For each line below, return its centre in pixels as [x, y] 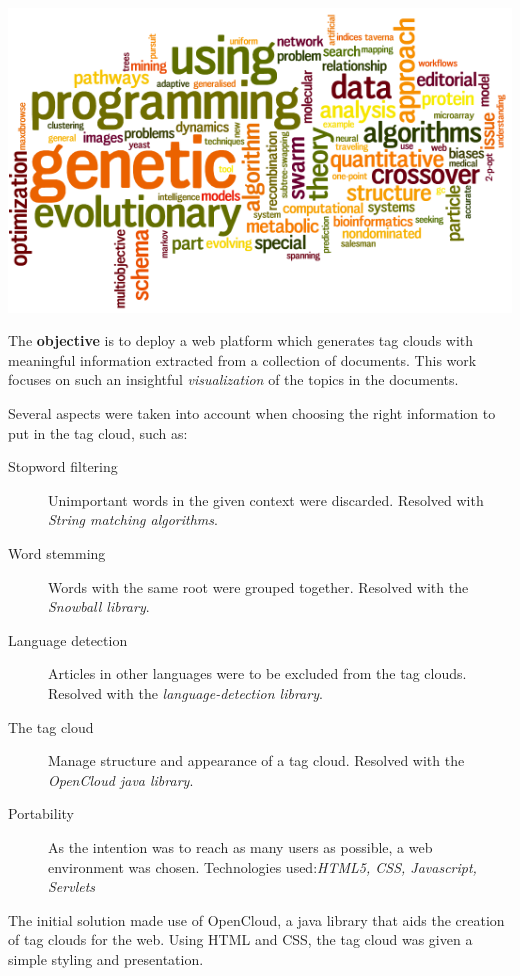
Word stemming [57, 553]
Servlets [72, 886]
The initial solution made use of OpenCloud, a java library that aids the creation [256, 919]
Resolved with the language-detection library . [185, 692]
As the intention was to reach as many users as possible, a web [240, 846]
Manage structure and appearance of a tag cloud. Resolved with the [256, 760]
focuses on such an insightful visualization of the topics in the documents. [233, 379]
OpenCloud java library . [121, 779]
